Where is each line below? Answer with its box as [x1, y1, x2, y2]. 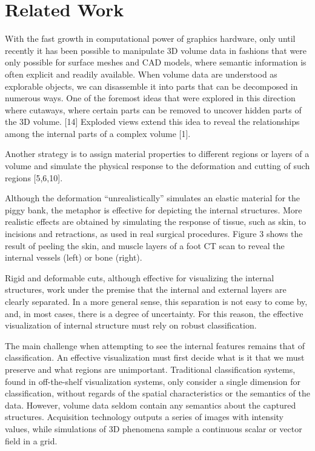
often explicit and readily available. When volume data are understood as [5, 67, 277, 80]
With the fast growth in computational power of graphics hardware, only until [5, 32, 296, 45]
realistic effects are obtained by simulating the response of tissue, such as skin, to [5, 215, 307, 228]
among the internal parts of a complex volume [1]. [5, 127, 191, 139]
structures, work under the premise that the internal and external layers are [5, 283, 287, 296]
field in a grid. [5, 434, 58, 447]
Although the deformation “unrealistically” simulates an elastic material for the [5, 192, 300, 204]
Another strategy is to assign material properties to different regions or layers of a [5, 147, 310, 160]
